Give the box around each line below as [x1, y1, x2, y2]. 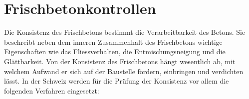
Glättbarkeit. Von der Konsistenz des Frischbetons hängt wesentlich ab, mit [4, 56, 236, 66]
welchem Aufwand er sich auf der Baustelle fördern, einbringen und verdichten [4, 66, 244, 76]
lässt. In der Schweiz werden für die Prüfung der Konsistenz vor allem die [4, 76, 229, 86]
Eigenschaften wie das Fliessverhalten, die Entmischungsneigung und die [4, 46, 226, 57]
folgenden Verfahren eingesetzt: [4, 85, 99, 96]
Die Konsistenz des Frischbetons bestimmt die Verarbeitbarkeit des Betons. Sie [4, 27, 246, 37]
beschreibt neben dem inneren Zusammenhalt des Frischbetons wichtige [4, 36, 223, 47]
